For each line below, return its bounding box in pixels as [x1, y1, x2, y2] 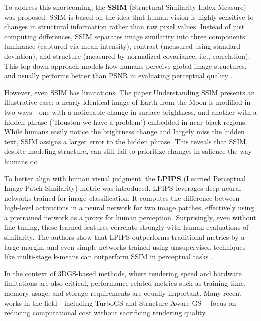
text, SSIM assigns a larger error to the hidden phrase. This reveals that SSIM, [4, 136, 248, 146]
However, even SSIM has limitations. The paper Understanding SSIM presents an [4, 87, 255, 97]
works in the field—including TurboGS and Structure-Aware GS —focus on [4, 297, 236, 308]
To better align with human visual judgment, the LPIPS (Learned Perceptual [4, 173, 246, 183]
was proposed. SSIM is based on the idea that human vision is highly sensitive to [4, 11, 254, 22]
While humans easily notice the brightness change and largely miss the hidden [4, 126, 245, 137]
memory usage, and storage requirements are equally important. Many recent [4, 288, 242, 298]
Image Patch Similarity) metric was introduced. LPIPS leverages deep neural [4, 183, 241, 193]
